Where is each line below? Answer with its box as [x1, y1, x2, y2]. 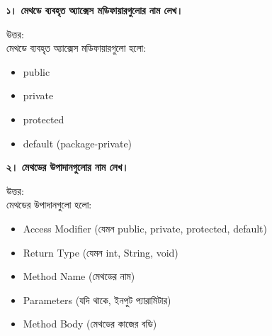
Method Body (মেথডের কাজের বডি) [23, 316, 157, 331]
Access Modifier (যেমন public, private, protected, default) [23, 220, 267, 235]
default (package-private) [23, 135, 132, 150]
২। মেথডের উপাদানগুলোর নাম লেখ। [6, 159, 129, 174]
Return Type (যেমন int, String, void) [23, 245, 178, 259]
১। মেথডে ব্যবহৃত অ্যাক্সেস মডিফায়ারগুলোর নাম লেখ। [6, 3, 183, 17]
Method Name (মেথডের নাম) [23, 269, 135, 284]
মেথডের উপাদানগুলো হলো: [6, 197, 92, 212]
